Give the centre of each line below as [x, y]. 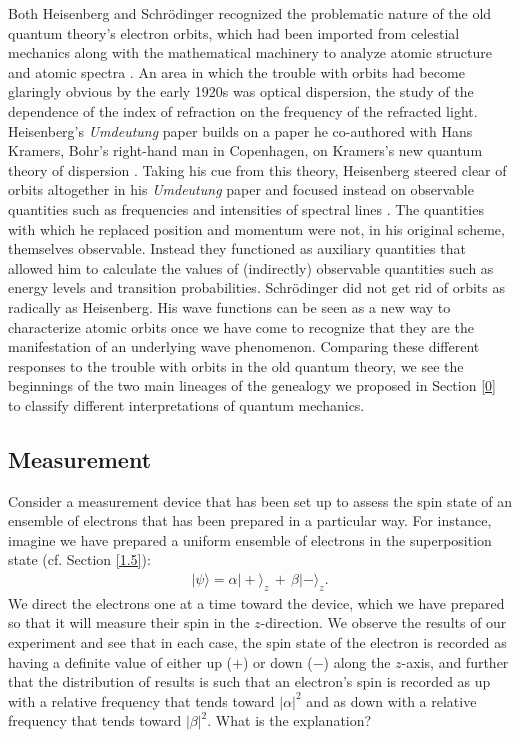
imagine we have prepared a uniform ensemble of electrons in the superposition [250, 539]
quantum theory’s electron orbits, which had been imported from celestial [234, 32]
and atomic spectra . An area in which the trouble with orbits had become [236, 71]
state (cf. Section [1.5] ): [79, 559]
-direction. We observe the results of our [383, 622]
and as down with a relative [391, 700]
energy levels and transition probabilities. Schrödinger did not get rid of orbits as [256, 287]
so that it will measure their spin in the [129, 622]
